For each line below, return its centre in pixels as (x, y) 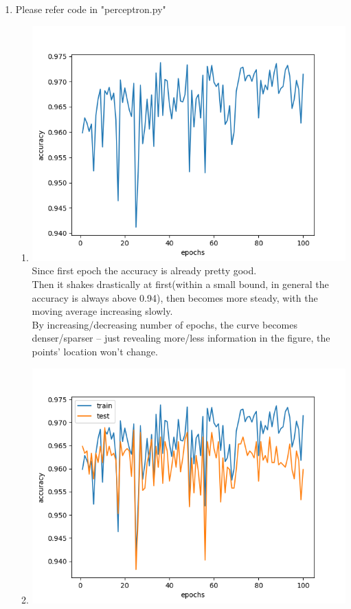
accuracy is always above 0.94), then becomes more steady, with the (175, 297)
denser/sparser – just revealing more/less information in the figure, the (181, 338)
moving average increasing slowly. (102, 311)
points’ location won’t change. (95, 352)
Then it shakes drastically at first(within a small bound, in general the (180, 284)
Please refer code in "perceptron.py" (91, 9)
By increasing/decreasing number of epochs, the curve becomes (165, 324)
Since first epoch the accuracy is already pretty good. (144, 270)
